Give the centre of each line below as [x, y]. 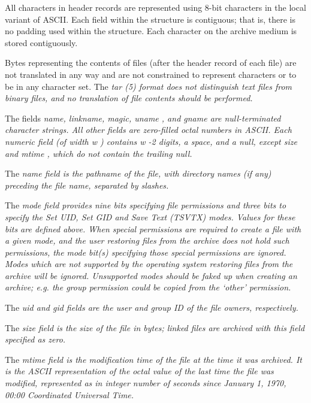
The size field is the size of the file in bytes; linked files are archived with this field [155, 327]
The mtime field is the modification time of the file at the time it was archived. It [153, 359]
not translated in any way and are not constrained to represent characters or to [151, 74]
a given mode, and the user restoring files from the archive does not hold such [147, 240]
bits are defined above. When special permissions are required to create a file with [153, 228]
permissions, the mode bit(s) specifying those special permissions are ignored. [146, 252]
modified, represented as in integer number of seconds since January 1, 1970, [146, 383]
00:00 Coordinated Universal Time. [70, 394]
